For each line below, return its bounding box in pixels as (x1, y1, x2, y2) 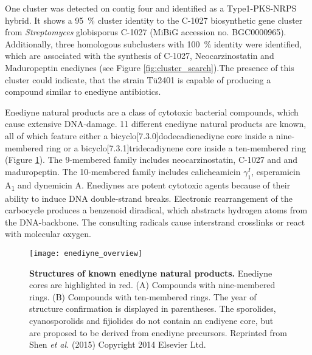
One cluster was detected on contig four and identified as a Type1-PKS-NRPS (5, 2, 297, 14)
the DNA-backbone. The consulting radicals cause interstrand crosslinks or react (5, 215, 305, 228)
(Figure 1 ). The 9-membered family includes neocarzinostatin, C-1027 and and (5, 153, 298, 166)
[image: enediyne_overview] (29, 249, 143, 258)
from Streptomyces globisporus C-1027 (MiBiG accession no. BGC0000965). (5, 26, 286, 38)
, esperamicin (251, 165, 300, 177)
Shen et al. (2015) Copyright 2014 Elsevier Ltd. (29, 338, 206, 351)
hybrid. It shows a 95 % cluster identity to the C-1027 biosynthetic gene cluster (5, 13, 303, 26)
